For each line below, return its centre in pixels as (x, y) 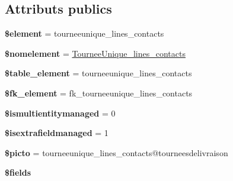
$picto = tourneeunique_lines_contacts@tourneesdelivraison (116, 152)
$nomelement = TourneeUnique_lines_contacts (95, 53)
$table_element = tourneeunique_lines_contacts (98, 73)
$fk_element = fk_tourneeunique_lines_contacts (99, 93)
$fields (18, 172)
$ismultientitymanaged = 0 (60, 113)
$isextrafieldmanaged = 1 (57, 133)
